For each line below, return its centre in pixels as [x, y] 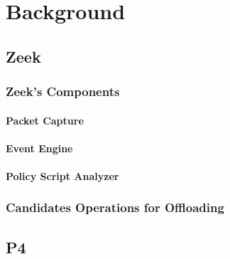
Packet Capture [45, 120]
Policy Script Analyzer [62, 175]
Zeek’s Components [63, 91]
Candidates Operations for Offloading [115, 207]
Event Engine [39, 148]
